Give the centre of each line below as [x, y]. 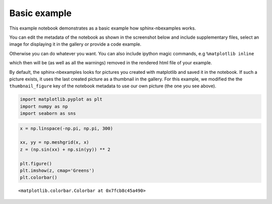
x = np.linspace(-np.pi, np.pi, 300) [66, 128]
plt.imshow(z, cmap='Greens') [57, 170]
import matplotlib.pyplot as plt [61, 99]
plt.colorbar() [39, 178]
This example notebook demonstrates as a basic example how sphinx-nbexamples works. [103, 28]
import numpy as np [44, 106]
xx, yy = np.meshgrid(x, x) [54, 142]
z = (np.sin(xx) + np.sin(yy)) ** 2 [65, 149]
